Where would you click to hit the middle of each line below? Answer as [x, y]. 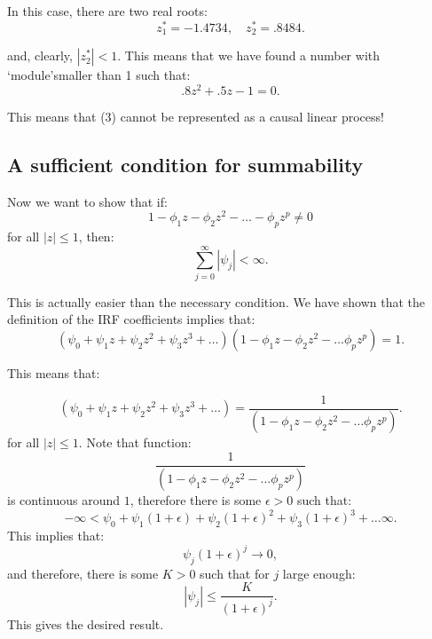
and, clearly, [40, 55]
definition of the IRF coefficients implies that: [131, 319]
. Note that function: [135, 442]
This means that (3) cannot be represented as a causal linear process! [196, 116]
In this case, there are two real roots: [107, 11]
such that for [235, 573]
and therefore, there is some [83, 573]
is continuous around [63, 499]
